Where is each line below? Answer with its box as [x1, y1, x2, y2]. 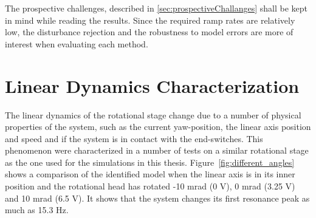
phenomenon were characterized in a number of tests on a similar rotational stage [5, 144, 309, 157]
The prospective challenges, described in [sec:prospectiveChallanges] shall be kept [5, 2, 308, 14]
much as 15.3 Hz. [5, 203, 69, 216]
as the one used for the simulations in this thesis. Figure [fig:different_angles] [5, 155, 295, 168]
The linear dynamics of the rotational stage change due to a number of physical [5, 108, 301, 121]
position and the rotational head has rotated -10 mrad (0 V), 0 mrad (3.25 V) [5, 180, 295, 192]
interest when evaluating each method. [5, 37, 148, 50]
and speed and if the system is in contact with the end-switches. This [5, 132, 263, 145]
